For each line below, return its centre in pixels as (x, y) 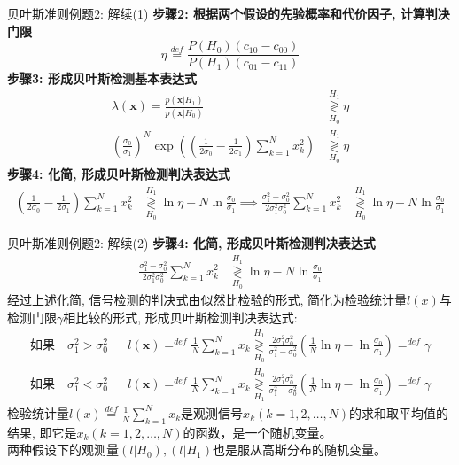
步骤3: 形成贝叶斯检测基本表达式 (102, 78)
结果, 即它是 (42, 432)
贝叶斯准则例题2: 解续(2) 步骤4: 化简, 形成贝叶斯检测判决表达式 (191, 243)
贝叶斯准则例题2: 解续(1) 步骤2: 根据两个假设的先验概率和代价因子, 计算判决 (229, 13)
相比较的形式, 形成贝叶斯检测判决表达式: (180, 317)
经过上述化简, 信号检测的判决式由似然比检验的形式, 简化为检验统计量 (207, 300)
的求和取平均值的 (399, 412)
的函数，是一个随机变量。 (257, 432)
